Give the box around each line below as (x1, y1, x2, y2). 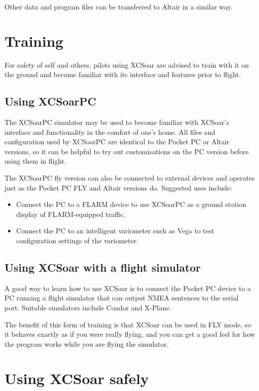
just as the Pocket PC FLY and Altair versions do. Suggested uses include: (4, 182, 232, 193)
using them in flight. (4, 156, 67, 166)
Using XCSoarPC (4, 94, 96, 109)
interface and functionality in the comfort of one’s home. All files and (4, 126, 216, 137)
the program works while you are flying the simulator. (4, 338, 169, 349)
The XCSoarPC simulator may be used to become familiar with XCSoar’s (4, 117, 229, 127)
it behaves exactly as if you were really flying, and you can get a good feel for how (4, 329, 255, 339)
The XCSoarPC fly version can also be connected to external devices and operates (4, 173, 255, 183)
